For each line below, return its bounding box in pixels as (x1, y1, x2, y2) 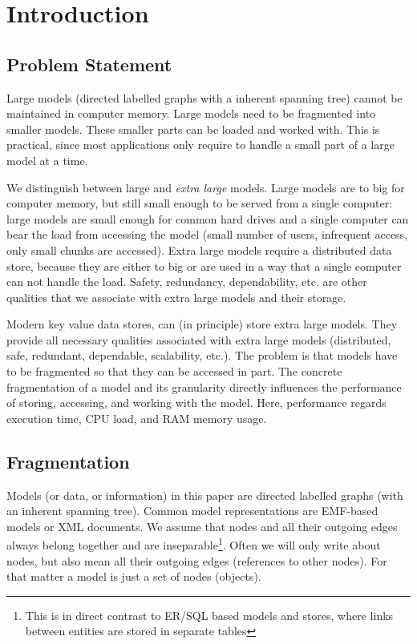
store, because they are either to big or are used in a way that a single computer (6, 257, 402, 274)
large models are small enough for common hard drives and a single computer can (6, 210, 409, 227)
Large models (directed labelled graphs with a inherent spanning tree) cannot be (6, 89, 403, 106)
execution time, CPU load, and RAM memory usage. (6, 409, 267, 426)
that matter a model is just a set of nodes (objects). (6, 568, 261, 585)
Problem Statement (6, 51, 172, 76)
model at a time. (6, 151, 88, 168)
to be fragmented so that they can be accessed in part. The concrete (6, 363, 342, 380)
